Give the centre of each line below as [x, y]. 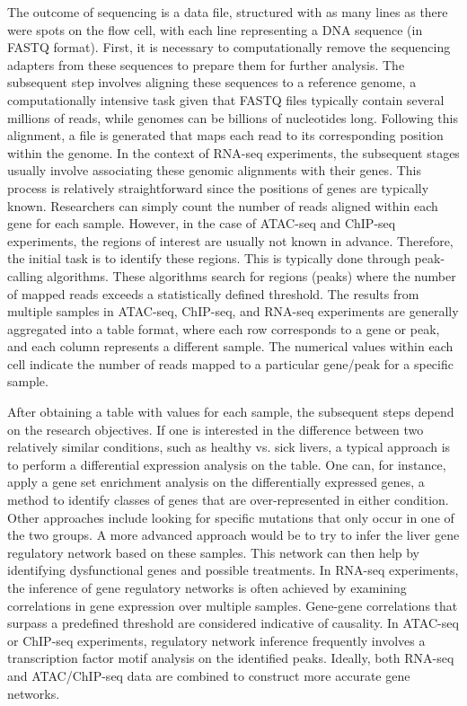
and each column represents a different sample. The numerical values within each [230, 346]
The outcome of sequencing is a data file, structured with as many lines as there [228, 12]
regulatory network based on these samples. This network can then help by [214, 552]
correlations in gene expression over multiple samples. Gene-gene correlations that [233, 605]
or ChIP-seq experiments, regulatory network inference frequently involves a [216, 640]
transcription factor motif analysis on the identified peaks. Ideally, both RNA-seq [231, 658]
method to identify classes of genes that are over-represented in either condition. [228, 500]
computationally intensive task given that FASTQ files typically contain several [226, 99]
